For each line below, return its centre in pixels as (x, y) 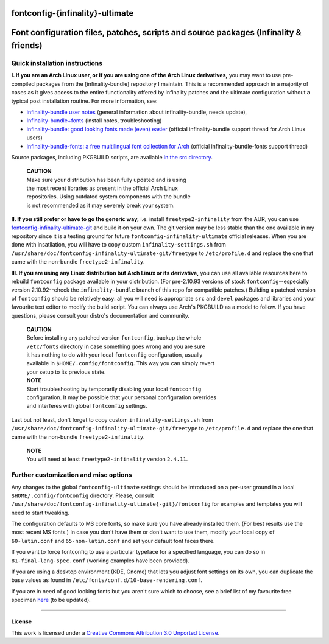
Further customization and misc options (72, 475)
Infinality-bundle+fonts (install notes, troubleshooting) (94, 121)
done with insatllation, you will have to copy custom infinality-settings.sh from (119, 245)
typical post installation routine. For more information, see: (84, 101)
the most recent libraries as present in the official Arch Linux (102, 188)
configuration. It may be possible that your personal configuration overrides (121, 397)
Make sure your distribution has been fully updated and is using (106, 180)
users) (34, 138)
